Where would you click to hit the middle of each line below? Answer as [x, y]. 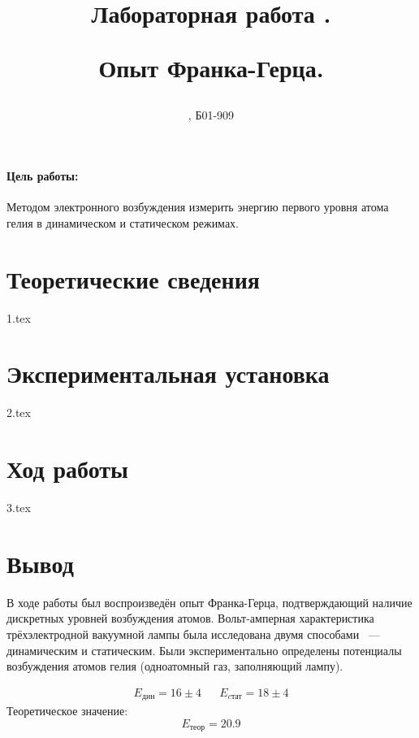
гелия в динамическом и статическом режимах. [123, 222]
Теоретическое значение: [67, 711]
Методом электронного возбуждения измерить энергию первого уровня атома [198, 207]
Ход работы [67, 469]
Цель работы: [43, 176]
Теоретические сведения [133, 278]
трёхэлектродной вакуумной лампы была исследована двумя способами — [193, 634]
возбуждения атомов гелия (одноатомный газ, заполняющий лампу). [175, 666]
